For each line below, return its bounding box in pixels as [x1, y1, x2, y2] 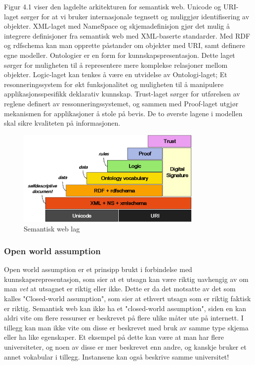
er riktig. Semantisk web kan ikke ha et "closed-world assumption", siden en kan [4, 303, 247, 313]
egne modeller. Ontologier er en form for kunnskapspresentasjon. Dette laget [4, 49, 235, 60]
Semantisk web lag [24, 224, 80, 234]
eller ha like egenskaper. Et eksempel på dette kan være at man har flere [4, 332, 224, 342]
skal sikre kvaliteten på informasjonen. [4, 118, 121, 128]
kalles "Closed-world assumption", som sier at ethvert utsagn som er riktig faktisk [4, 293, 251, 303]
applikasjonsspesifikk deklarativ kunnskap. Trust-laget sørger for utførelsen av [4, 89, 240, 99]
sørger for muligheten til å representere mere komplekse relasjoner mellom [4, 59, 228, 70]
